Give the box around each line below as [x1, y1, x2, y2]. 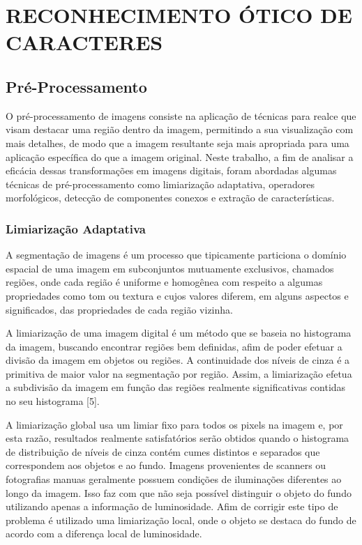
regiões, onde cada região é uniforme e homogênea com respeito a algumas [6, 275, 323, 289]
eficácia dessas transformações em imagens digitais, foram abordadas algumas [6, 163, 337, 178]
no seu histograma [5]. [6, 394, 100, 408]
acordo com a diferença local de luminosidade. [6, 526, 202, 541]
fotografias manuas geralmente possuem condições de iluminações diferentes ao [6, 472, 342, 486]
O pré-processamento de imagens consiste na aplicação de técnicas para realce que [6, 108, 356, 123]
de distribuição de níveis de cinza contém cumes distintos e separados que [6, 444, 320, 459]
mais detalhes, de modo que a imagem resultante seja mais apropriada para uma [6, 135, 349, 150]
